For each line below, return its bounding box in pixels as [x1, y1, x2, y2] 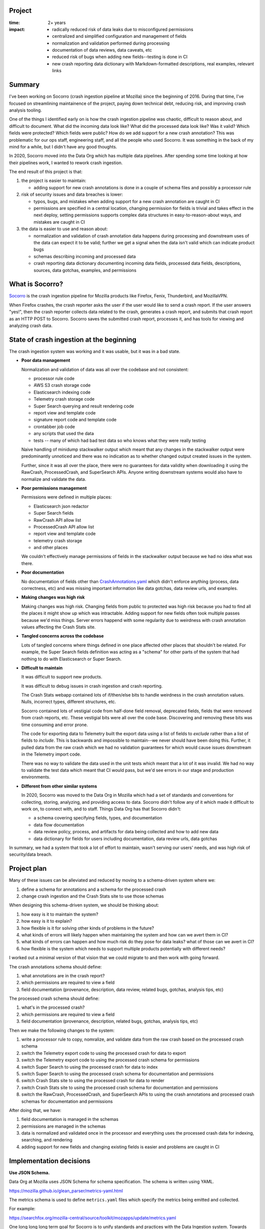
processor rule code [33, 376, 75, 381]
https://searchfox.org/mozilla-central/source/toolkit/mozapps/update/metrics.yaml [9, 1215, 176, 1221]
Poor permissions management [21, 485, 87, 491]
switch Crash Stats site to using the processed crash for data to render [21, 1078, 164, 1083]
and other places [33, 545, 68, 551]
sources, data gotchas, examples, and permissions [33, 267, 137, 273]
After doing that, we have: [9, 1107, 61, 1113]
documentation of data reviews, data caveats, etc [52, 47, 152, 53]
